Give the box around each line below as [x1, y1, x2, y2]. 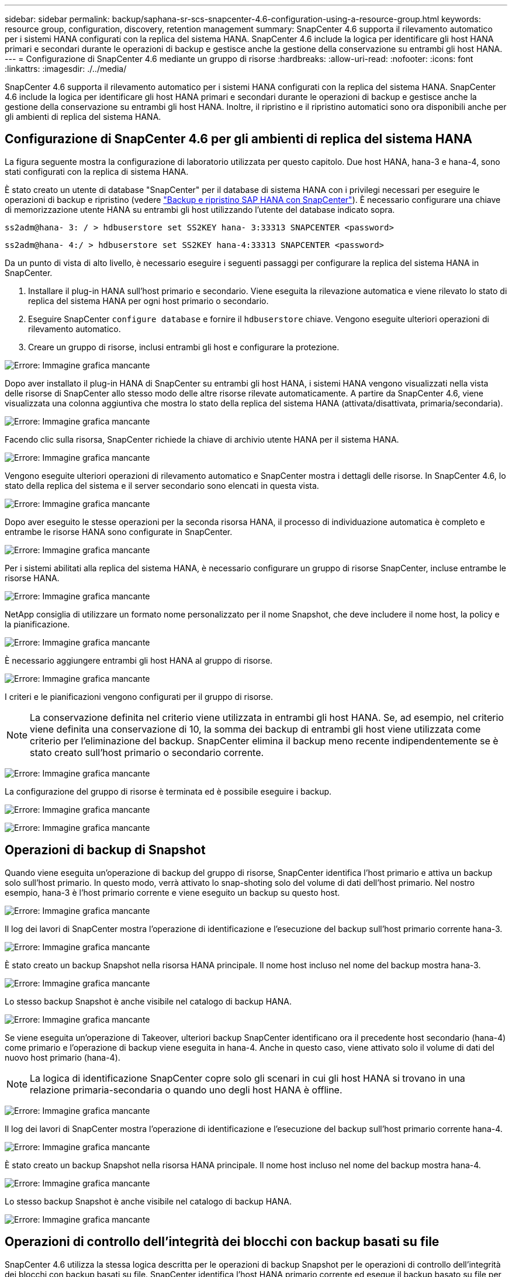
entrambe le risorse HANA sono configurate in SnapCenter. [5, 526, 233, 537]
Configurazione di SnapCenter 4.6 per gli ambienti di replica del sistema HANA [5, 132, 472, 147]
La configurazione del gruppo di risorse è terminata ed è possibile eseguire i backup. [5, 786, 332, 796]
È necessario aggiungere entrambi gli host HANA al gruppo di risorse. [5, 655, 273, 665]
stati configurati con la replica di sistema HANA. [5, 166, 189, 177]
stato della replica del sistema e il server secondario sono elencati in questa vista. [5, 480, 319, 491]
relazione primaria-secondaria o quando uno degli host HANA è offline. [30, 1083, 343, 1096]
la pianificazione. [5, 619, 70, 629]
